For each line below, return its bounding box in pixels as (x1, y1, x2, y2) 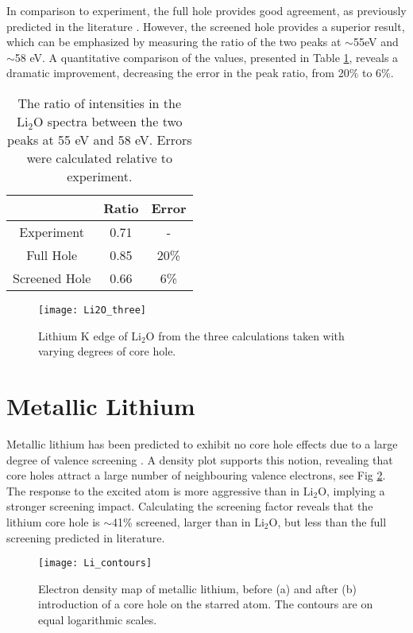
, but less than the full (277, 513, 387, 530)
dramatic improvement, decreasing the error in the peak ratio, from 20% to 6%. (6, 64, 394, 81)
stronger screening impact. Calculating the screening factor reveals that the (6, 498, 373, 515)
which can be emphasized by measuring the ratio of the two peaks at (6, 33, 342, 50)
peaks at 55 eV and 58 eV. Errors (7, 130, 192, 149)
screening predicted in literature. (6, 529, 165, 546)
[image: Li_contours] (38, 557, 152, 569)
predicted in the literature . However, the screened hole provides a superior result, (6, 17, 405, 34)
